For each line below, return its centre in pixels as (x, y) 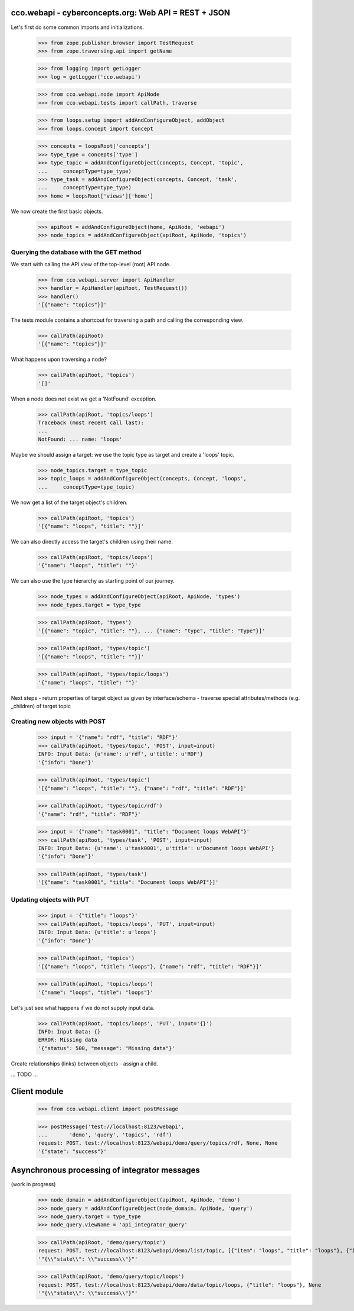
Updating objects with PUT (50, 899)
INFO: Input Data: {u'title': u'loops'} (97, 932)
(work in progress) (33, 1184)
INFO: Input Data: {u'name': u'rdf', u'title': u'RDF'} (121, 754)
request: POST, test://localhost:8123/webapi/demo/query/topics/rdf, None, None (158, 1143)
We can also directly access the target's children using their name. (92, 541)
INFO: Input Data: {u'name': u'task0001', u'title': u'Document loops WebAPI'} (156, 848)
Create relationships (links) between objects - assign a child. (85, 1063)
